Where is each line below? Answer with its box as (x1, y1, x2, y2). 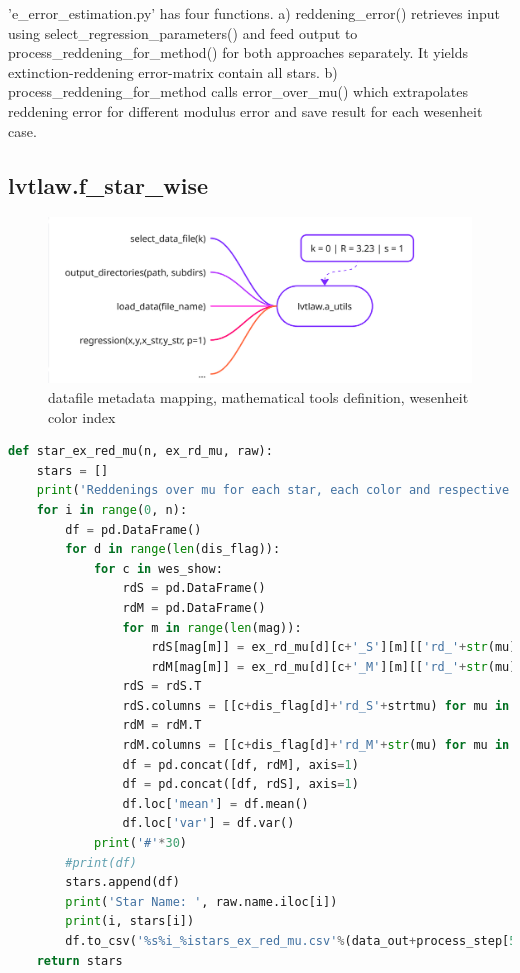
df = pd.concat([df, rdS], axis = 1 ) (122, 777, 359, 792)
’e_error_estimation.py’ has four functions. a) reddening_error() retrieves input (8, 3, 500, 23)
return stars (36, 953, 123, 968)
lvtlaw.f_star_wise (8, 169, 208, 200)
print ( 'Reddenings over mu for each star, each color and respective (36, 483, 510, 498)
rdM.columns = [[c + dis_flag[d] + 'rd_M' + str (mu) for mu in (122, 738, 510, 753)
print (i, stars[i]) (65, 914, 195, 929)
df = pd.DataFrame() (65, 522, 202, 537)
